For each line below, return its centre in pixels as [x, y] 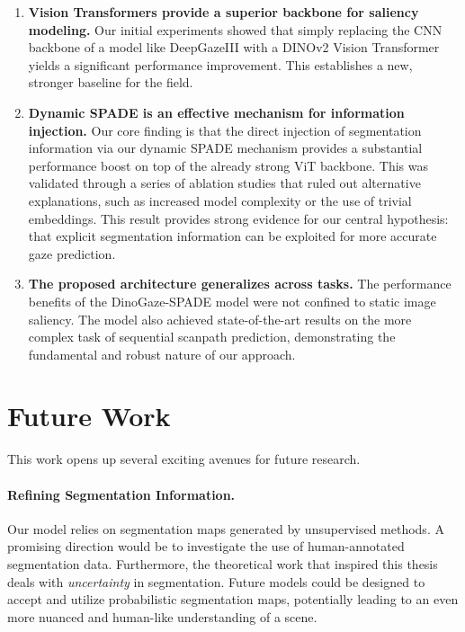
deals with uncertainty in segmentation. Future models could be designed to [216, 581]
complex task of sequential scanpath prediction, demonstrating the [212, 337]
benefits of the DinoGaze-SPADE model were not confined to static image [232, 301]
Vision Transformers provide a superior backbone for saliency [224, 12]
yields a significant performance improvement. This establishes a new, [220, 64]
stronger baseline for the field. [111, 82]
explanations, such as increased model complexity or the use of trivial [220, 200]
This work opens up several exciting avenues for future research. [184, 459]
